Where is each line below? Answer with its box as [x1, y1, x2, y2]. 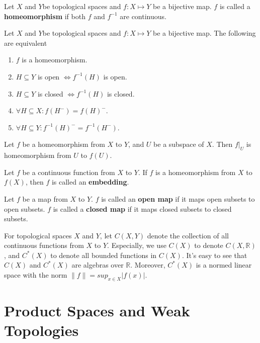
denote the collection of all [147, 230, 229, 240]
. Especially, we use [107, 240, 166, 250]
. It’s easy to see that [182, 249, 247, 260]
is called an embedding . [51, 177, 129, 187]
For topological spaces [4, 230, 72, 240]
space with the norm [4, 270, 67, 280]
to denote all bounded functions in [50, 249, 157, 260]
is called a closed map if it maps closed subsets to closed [53, 203, 232, 214]
